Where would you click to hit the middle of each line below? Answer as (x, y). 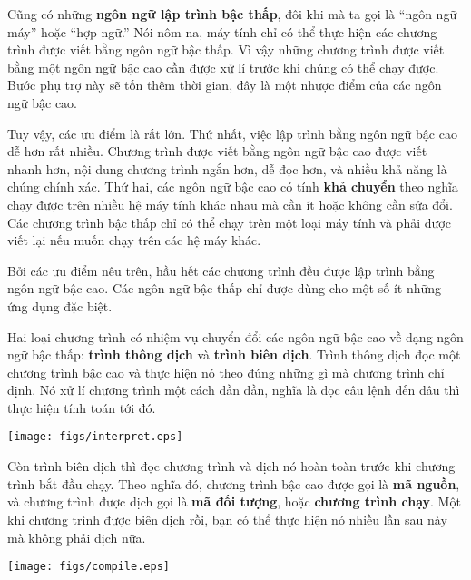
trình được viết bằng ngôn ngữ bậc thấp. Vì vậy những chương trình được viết (226, 49)
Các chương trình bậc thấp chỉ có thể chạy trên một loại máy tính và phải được (229, 222)
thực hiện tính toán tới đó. (82, 407)
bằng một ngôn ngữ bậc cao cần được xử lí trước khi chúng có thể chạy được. (223, 67)
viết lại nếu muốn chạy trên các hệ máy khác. (134, 240)
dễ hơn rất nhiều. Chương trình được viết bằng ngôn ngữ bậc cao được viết (217, 151)
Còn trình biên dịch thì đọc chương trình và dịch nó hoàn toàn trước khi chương (231, 466)
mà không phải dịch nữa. (77, 537)
